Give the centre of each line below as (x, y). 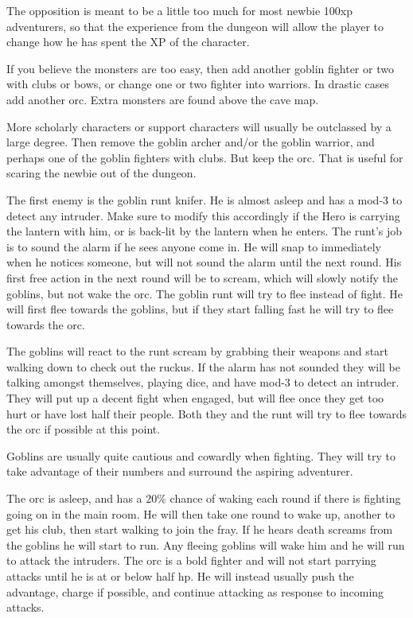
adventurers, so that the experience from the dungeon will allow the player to (195, 26)
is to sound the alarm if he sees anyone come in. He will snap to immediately (194, 246)
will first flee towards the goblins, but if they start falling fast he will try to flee (200, 309)
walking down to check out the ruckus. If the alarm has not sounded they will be (203, 366)
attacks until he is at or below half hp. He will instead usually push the (180, 576)
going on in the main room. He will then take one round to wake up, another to (201, 513)
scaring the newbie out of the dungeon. (101, 173)
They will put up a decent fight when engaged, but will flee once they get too (195, 398)
